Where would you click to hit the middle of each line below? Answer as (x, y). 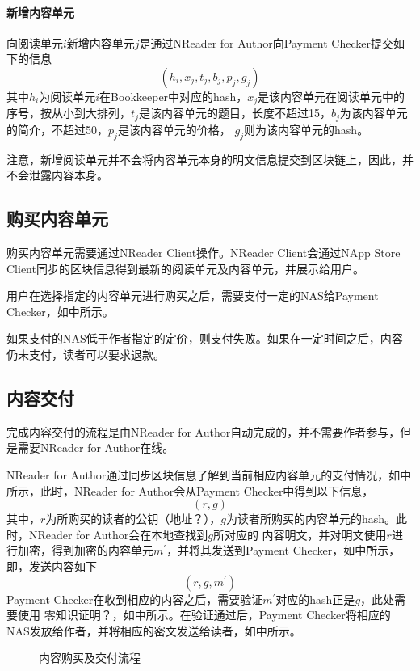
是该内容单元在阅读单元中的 (332, 96)
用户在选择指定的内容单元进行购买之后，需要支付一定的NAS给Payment (193, 295)
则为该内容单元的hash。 (307, 129)
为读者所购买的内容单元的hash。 (311, 519)
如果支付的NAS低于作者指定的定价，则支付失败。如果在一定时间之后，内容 (205, 338)
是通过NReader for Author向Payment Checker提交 (266, 42)
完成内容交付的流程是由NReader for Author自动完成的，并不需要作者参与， (204, 431)
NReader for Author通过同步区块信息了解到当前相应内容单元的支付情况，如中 (209, 475)
